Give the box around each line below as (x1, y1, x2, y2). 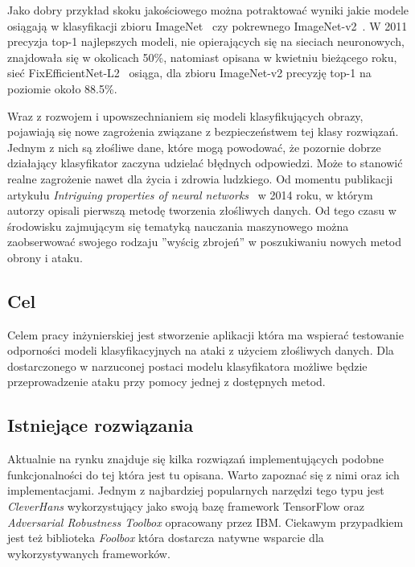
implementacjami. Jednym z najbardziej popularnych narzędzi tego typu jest (7, 482, 384, 499)
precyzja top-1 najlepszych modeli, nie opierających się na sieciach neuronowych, (7, 33, 405, 50)
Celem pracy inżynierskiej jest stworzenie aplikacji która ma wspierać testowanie (7, 326, 404, 343)
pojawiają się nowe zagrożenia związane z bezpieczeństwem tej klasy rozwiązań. (7, 123, 399, 140)
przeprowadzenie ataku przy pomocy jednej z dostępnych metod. (7, 373, 326, 390)
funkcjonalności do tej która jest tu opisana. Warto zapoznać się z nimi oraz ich (7, 466, 400, 483)
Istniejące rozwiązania (7, 413, 194, 438)
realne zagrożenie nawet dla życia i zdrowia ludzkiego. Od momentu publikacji (7, 170, 393, 187)
